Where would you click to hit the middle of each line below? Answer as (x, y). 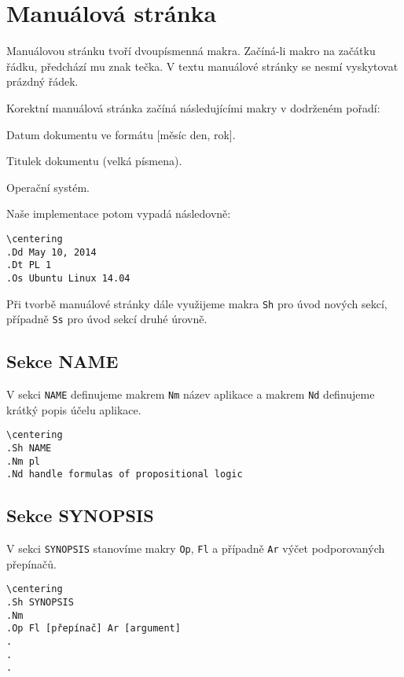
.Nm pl (23, 461)
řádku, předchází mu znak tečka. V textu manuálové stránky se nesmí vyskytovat (202, 66)
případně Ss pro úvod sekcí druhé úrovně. (107, 319)
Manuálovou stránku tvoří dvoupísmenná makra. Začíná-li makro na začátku (191, 51)
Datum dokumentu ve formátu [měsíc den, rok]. (121, 134)
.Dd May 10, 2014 (51, 252)
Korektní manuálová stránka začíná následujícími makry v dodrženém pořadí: (193, 107)
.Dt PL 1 (29, 265)
